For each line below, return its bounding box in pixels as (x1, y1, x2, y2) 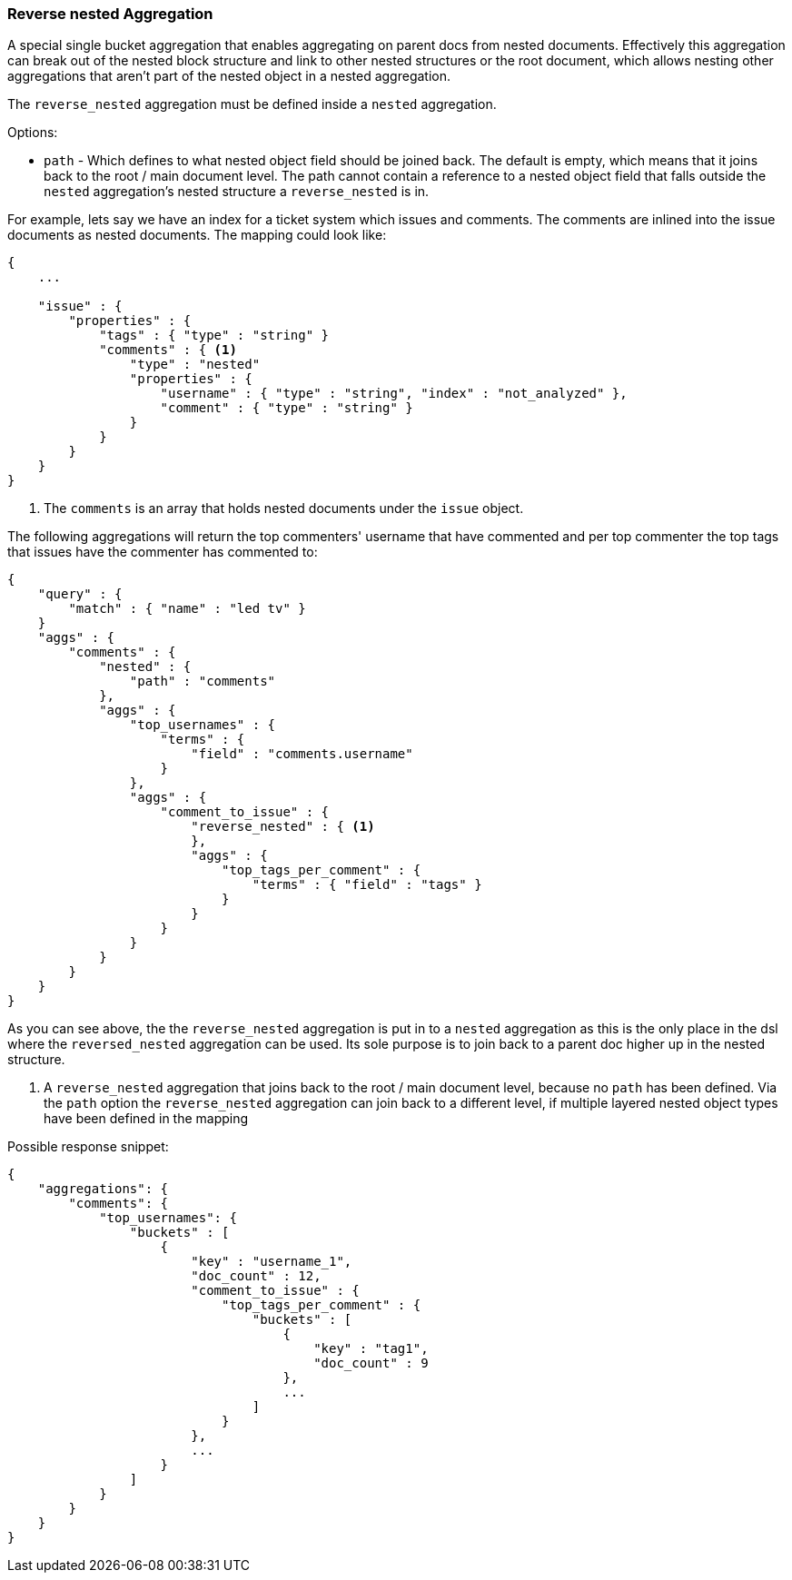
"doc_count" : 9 (313, 1356, 429, 1371)
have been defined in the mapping (44, 1111, 249, 1127)
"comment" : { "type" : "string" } (160, 400, 413, 416)
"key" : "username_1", (191, 1254, 352, 1269)
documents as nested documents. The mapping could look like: (7, 227, 387, 243)
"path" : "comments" (129, 674, 276, 689)
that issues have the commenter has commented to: (7, 544, 318, 560)
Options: (7, 124, 58, 141)
